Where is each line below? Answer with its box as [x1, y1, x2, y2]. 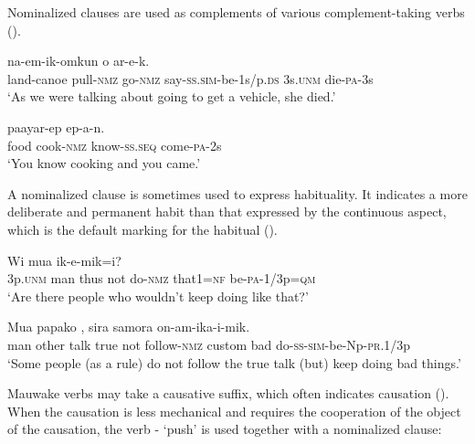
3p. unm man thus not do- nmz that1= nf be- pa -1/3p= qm [7, 269, 316, 288]
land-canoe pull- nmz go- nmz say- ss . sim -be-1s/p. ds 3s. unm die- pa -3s [7, 69, 374, 88]
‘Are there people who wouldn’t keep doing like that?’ [7, 286, 309, 305]
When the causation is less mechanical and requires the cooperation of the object [7, 401, 461, 420]
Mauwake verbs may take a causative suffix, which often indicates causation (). [7, 384, 449, 403]
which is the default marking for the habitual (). [7, 219, 278, 238]
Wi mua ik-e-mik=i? [7, 250, 121, 270]
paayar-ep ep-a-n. [7, 117, 105, 136]
